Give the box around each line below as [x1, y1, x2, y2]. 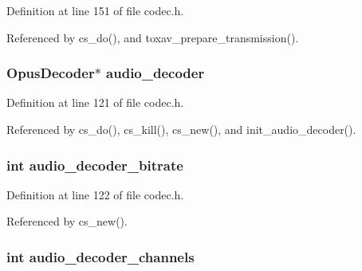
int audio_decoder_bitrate [6, 155, 183, 175]
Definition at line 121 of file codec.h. [6, 94, 184, 111]
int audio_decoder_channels [6, 246, 195, 266]
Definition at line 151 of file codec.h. [6, 2, 184, 18]
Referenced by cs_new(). [6, 213, 128, 230]
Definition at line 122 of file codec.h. [6, 186, 184, 202]
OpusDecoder [6, 63, 95, 83]
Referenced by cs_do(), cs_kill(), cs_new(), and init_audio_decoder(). [6, 121, 356, 137]
